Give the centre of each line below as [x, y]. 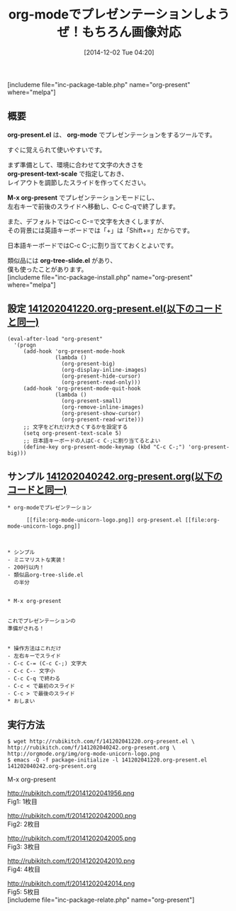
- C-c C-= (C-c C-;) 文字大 [47, 664]
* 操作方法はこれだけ [34, 649]
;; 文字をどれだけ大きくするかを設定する [75, 427]
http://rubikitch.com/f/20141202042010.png [71, 861]
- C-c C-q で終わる [34, 679]
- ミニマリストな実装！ [37, 560]
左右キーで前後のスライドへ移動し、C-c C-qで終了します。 [93, 206]
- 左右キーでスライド [34, 656]
